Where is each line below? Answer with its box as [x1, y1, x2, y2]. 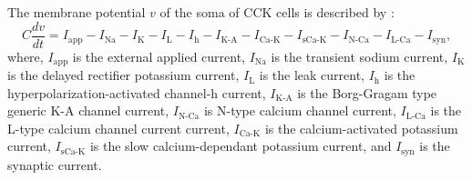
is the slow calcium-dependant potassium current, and [89, 136, 392, 155]
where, [7, 46, 44, 65]
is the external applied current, [72, 46, 245, 65]
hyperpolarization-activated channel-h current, [7, 83, 266, 102]
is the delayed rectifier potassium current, [7, 65, 240, 85]
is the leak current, [259, 65, 365, 85]
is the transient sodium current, [271, 46, 448, 65]
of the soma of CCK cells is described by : [159, 3, 395, 21]
